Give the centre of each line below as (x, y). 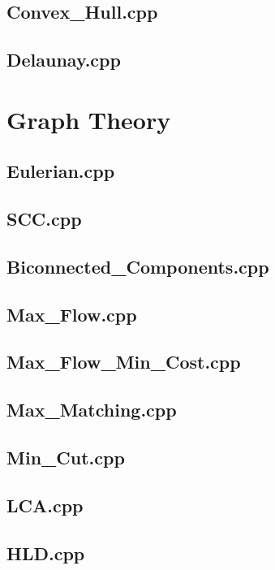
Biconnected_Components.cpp (138, 266)
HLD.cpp (46, 553)
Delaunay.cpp (64, 60)
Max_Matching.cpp (92, 410)
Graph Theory (89, 119)
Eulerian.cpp (61, 171)
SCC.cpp (44, 219)
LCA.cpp (45, 505)
